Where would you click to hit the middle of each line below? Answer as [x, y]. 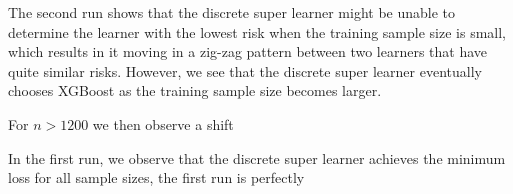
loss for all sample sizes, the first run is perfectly [156, 177]
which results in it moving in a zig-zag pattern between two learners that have [248, 51]
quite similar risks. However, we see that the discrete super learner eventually [245, 70]
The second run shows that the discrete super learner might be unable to [232, 12]
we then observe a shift [163, 123]
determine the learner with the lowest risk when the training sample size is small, [257, 31]
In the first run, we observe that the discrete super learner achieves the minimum [257, 157]
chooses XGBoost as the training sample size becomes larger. [195, 90]
